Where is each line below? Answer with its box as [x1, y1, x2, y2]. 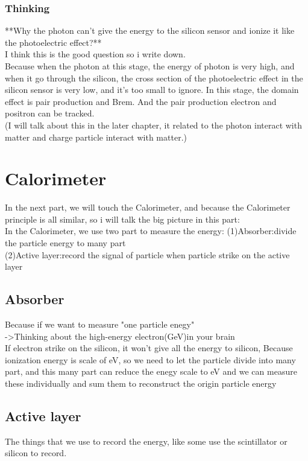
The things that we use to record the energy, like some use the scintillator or [5, 434, 288, 447]
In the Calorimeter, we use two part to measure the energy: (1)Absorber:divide [5, 224, 297, 237]
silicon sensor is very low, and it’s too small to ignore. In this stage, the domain [5, 83, 299, 96]
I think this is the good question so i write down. [5, 48, 186, 60]
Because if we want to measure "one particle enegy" [5, 318, 195, 331]
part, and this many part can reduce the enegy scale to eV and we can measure [5, 365, 297, 378]
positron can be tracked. [5, 107, 95, 119]
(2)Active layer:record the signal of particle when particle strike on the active [5, 248, 290, 261]
